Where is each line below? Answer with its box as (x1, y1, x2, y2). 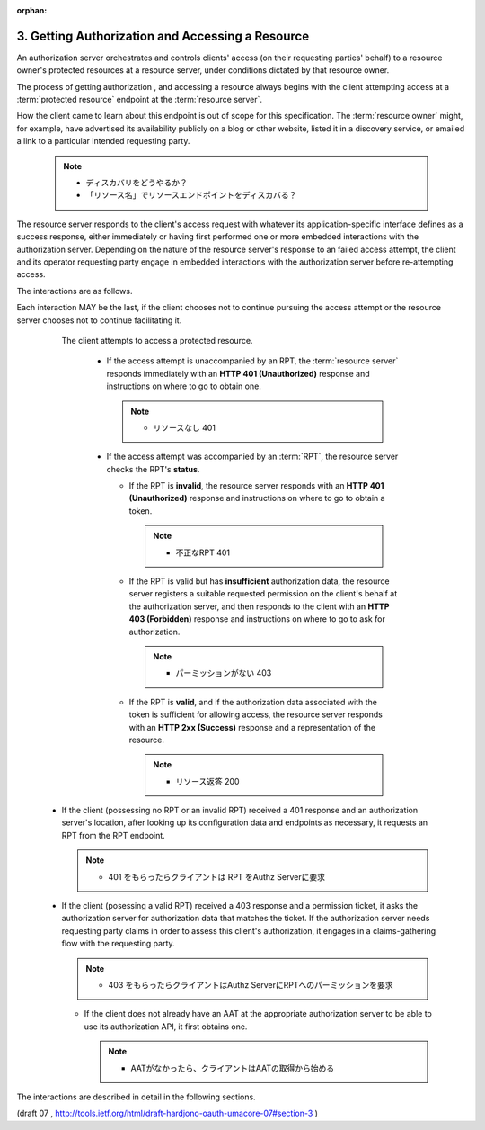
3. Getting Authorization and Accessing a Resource (16, 28, 310, 44)
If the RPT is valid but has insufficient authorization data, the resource (128, 576, 390, 587)
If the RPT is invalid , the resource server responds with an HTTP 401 (128, 480, 384, 491)
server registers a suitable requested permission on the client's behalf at (128, 588, 398, 599)
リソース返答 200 (175, 776, 240, 786)
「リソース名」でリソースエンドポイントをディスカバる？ (85, 190, 297, 201)
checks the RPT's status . (106, 463, 200, 474)
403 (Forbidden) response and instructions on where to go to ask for (128, 614, 385, 624)
